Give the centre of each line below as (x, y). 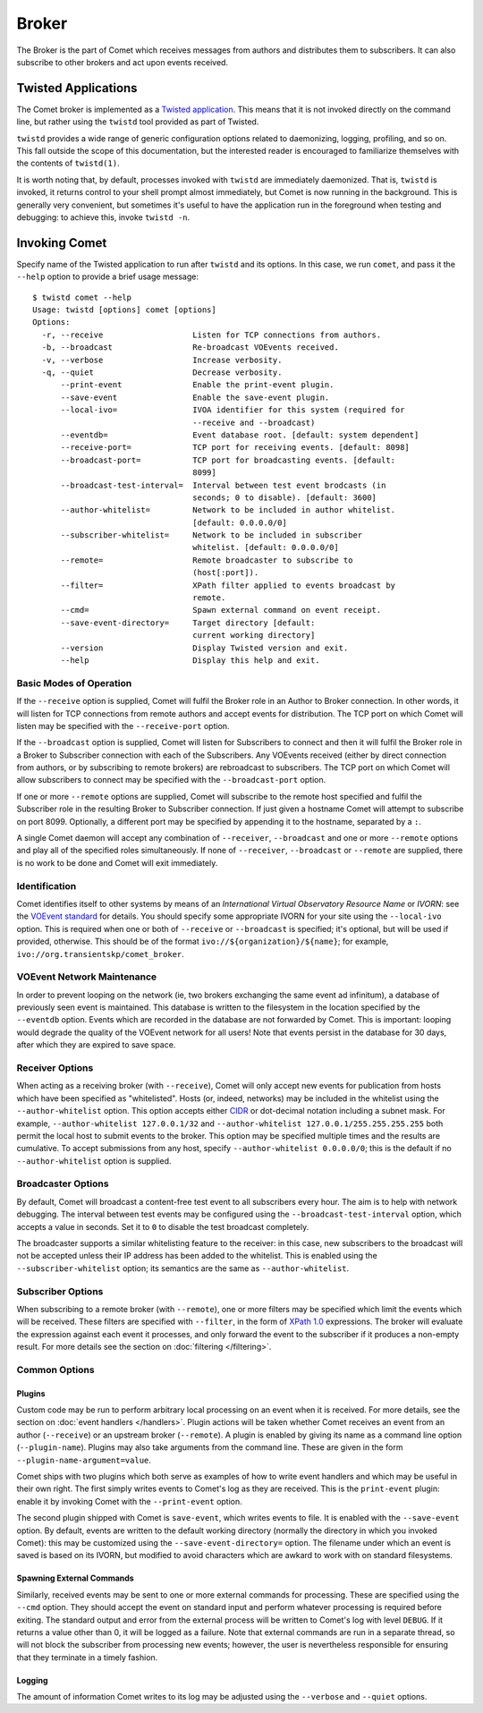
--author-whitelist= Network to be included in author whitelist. (228, 510)
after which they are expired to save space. (96, 1045)
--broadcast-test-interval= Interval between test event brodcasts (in (223, 485)
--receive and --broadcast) (254, 422)
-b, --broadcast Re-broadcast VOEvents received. (190, 348)
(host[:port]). (226, 573)
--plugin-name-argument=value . (84, 1460)
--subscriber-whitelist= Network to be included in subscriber (212, 535)
